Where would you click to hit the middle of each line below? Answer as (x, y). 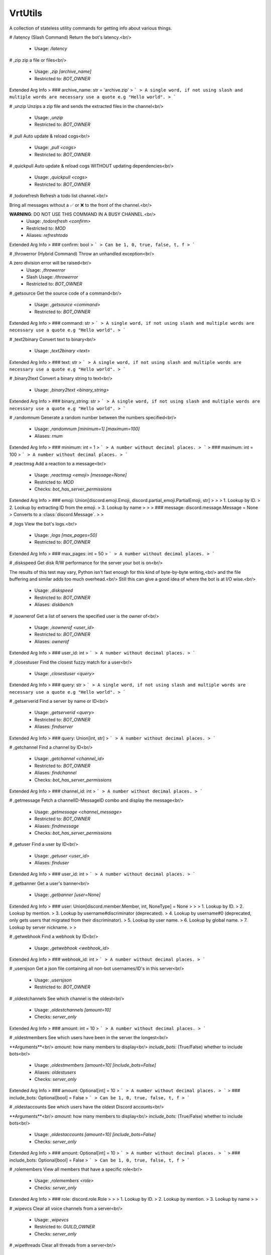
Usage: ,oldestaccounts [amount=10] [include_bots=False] (95, 1135)
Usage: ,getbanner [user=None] (67, 895)
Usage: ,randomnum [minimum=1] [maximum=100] (87, 429)
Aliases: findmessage (57, 826)
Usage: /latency (51, 49)
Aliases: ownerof (52, 641)
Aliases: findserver (54, 727)
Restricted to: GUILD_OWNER (65, 1227)
